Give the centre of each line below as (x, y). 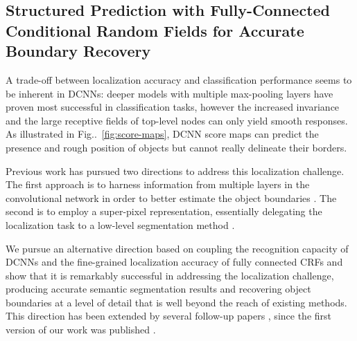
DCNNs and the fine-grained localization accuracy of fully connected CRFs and (174, 262)
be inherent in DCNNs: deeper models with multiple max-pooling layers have (169, 93)
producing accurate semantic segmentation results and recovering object (158, 289)
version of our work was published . (81, 330)
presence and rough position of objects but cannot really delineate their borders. (176, 147)
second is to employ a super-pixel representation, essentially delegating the (164, 211)
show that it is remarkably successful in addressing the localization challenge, (170, 275)
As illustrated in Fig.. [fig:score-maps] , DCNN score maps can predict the (162, 134)
